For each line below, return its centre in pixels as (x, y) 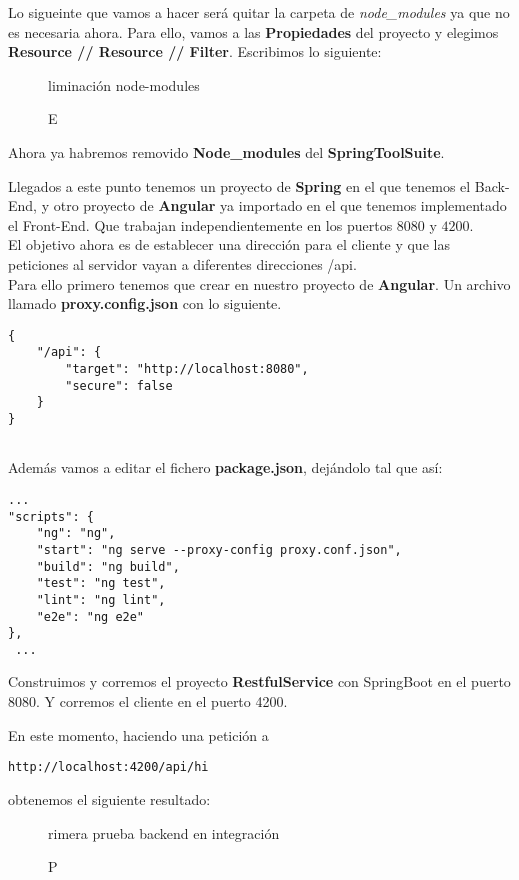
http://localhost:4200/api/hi (108, 767)
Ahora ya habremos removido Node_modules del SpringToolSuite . (226, 151)
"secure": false (119, 385)
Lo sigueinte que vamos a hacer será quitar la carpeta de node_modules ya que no (259, 12)
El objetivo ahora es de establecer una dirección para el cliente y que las (229, 244)
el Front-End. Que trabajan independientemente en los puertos (200, 224)
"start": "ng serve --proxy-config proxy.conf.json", (219, 549)
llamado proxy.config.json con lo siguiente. (145, 303)
